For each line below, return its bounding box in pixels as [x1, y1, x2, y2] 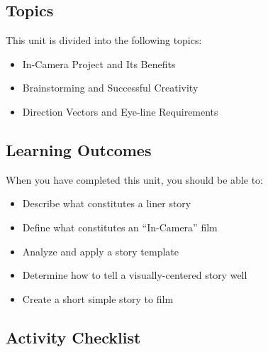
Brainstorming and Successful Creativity [22, 80, 199, 95]
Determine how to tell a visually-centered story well [22, 268, 247, 282]
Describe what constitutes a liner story [22, 196, 191, 211]
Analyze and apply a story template [22, 243, 179, 258]
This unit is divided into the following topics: [6, 33, 202, 48]
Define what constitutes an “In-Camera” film [22, 219, 218, 234]
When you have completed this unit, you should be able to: [6, 172, 264, 187]
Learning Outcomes [6, 138, 152, 160]
